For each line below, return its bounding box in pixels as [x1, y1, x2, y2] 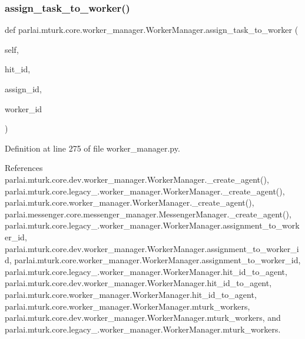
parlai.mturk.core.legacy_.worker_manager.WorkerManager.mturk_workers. [5, 323, 281, 335]
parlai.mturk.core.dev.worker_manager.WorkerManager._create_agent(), [5, 173, 269, 185]
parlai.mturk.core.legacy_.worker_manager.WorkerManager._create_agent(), [5, 184, 285, 197]
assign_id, [5, 83, 42, 95]
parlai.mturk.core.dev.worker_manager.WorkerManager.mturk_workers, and [5, 311, 281, 324]
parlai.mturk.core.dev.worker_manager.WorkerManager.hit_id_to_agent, [5, 277, 272, 289]
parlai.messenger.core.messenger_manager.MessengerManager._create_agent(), [5, 207, 291, 220]
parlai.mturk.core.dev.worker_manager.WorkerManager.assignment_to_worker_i [5, 242, 299, 254]
